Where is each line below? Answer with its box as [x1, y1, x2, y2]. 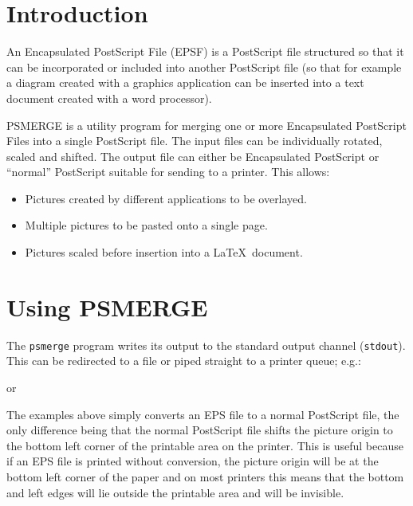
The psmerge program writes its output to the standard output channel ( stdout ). [6, 336, 406, 353]
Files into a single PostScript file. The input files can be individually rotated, [6, 132, 383, 149]
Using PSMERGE [6, 290, 208, 323]
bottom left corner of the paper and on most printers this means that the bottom [6, 469, 404, 484]
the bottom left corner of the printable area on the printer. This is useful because [6, 437, 403, 453]
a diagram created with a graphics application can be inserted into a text [6, 74, 364, 91]
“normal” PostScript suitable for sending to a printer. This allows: [6, 163, 330, 180]
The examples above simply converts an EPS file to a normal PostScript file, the [6, 406, 399, 422]
